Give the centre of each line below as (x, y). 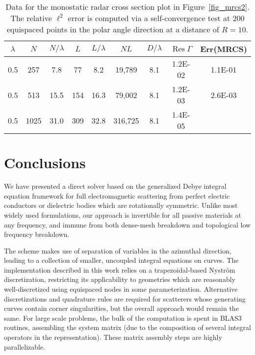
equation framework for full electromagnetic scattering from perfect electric (117, 195)
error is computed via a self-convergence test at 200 (156, 18)
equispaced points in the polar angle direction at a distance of (113, 29)
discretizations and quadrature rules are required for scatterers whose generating (125, 298)
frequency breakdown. (37, 234)
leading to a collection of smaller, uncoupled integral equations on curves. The (121, 260)
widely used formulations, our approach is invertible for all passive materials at (123, 215)
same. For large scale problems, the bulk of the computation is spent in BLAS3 (123, 317)
